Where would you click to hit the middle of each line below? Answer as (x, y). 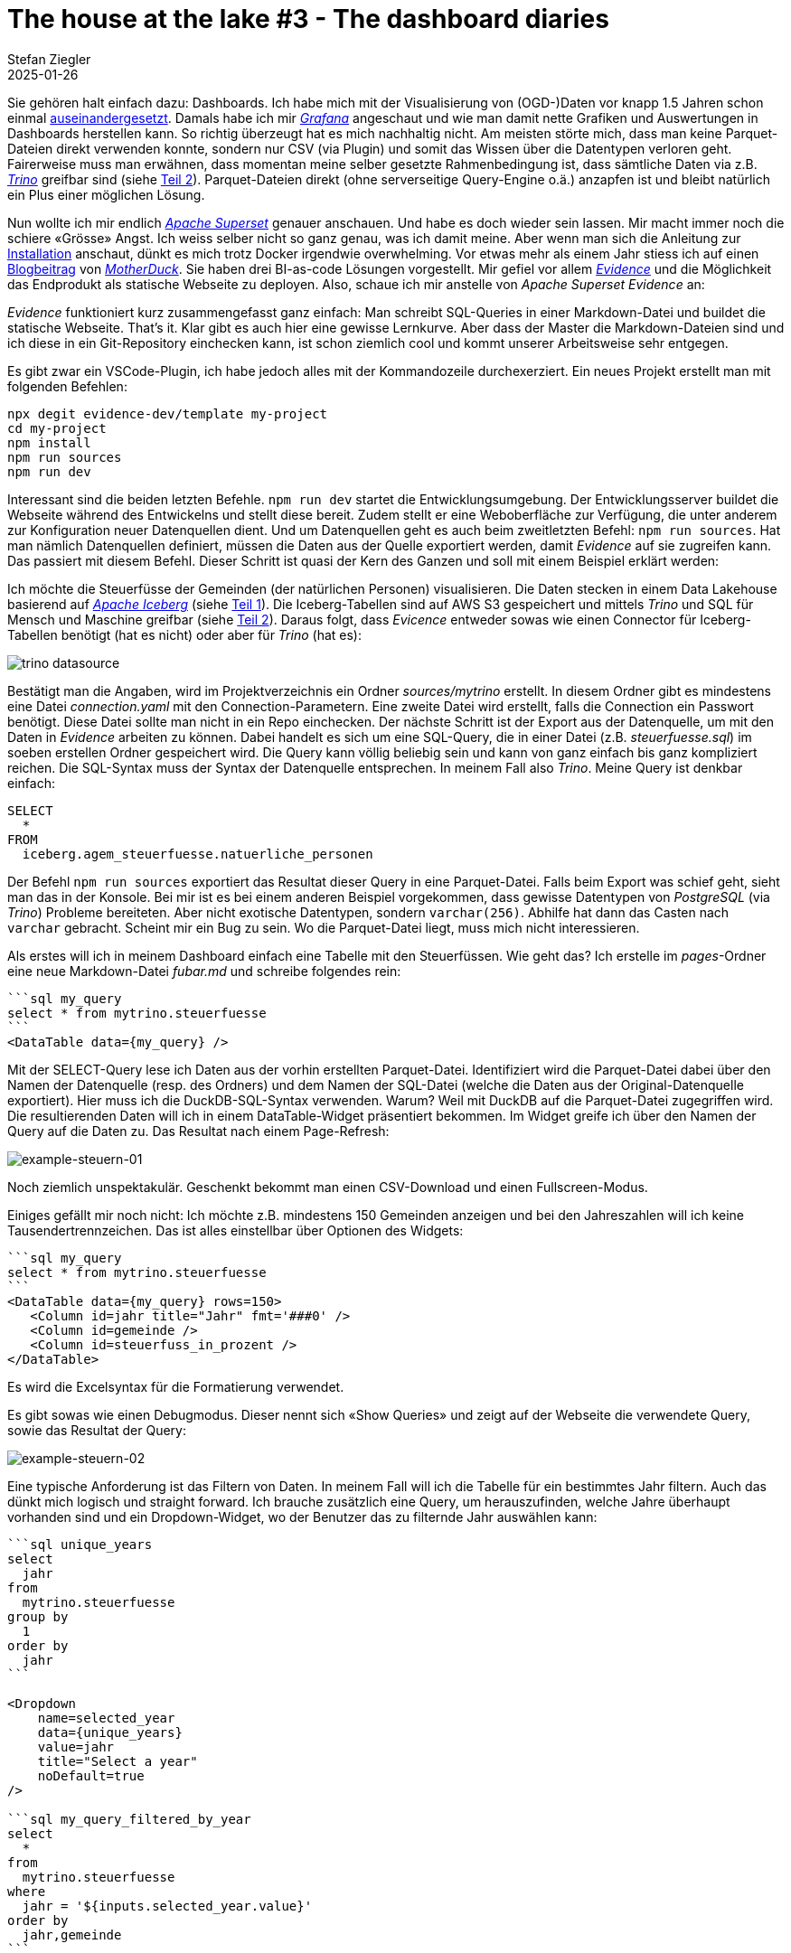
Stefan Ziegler (49, 59)
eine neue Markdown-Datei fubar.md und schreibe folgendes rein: (204, 971)
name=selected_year (106, 1718)
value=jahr (76, 1746)
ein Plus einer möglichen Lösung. (106, 194)
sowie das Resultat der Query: (97, 1430)
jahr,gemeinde (72, 1934)
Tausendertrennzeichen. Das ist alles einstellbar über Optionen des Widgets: (235, 1230)
